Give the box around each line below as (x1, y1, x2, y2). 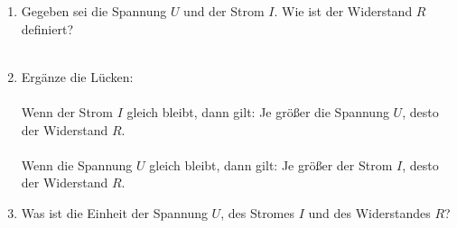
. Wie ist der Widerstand (274, 2, 413, 20)
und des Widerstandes (308, 203, 431, 222)
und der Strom (183, 2, 265, 20)
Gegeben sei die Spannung (21, 2, 167, 20)
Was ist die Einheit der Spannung (21, 203, 208, 222)
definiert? (21, 19, 74, 38)
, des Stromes (220, 203, 295, 222)
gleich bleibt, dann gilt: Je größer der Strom (149, 155, 393, 174)
